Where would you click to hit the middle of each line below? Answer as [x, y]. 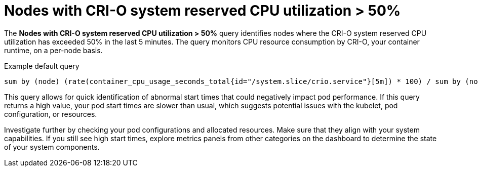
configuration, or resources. [51, 114]
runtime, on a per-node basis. [53, 50]
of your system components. [52, 147]
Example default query [42, 66]
